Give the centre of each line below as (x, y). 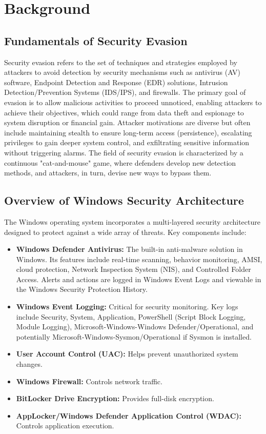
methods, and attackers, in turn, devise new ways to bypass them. (108, 173)
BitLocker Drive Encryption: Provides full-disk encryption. (115, 398)
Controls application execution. (65, 426)
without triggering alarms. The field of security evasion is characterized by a (124, 152)
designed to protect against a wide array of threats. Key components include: (125, 232)
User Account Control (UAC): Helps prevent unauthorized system (127, 354)
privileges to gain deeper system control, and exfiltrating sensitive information (127, 142)
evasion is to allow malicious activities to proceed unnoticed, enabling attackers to (133, 102)
